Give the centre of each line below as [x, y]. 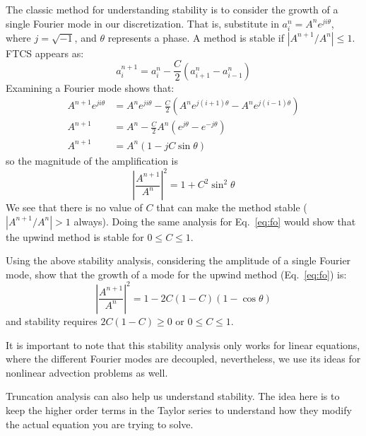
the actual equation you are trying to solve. [100, 424]
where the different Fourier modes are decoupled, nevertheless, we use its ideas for [183, 359]
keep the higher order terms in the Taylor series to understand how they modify [179, 410]
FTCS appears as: [45, 53]
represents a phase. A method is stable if [196, 37]
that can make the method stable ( [232, 207]
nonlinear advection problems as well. [87, 372]
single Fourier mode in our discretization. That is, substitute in [142, 23]
